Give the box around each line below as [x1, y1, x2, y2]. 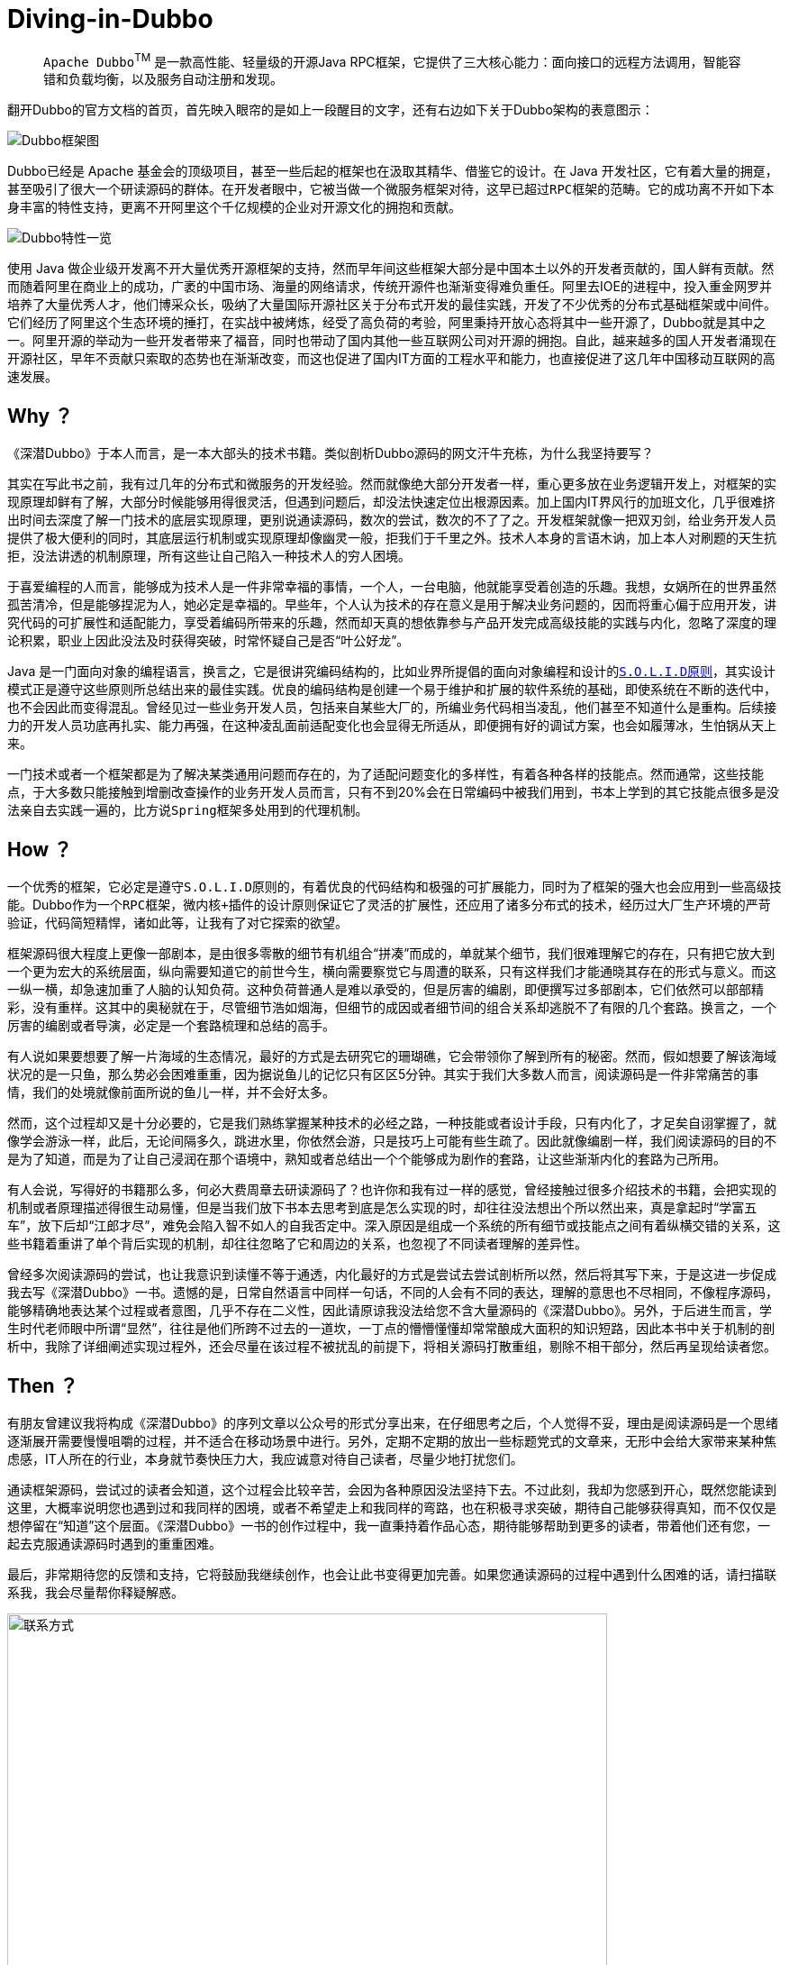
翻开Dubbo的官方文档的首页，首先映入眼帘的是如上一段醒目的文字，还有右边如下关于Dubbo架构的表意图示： [7, 102, 654, 118]
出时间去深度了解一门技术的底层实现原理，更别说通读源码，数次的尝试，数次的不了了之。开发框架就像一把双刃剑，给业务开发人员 [7, 512, 776, 528]
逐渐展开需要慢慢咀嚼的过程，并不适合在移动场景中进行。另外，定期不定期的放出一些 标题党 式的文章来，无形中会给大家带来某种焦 [7, 1432, 776, 1449]
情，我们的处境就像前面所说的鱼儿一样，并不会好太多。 [7, 1084, 335, 1101]
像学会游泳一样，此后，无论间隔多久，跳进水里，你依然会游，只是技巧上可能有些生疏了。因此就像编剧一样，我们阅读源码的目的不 [7, 1133, 776, 1149]
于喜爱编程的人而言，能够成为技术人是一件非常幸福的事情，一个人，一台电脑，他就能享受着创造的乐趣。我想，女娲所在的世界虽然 [7, 579, 776, 595]
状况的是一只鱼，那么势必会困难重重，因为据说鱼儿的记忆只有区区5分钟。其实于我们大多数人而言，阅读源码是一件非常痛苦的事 [7, 1066, 759, 1083]
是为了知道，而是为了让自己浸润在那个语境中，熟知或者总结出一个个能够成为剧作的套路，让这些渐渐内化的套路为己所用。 [7, 1151, 726, 1167]
